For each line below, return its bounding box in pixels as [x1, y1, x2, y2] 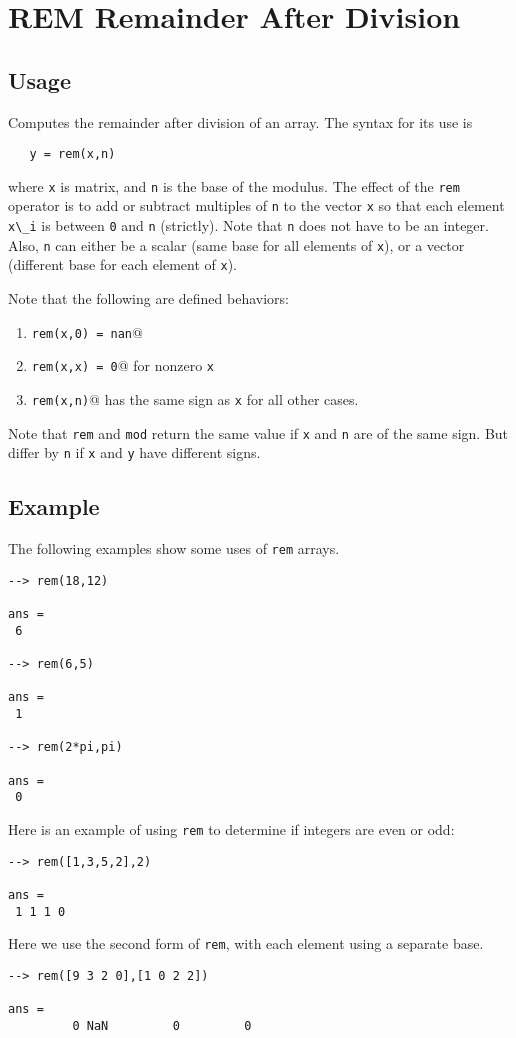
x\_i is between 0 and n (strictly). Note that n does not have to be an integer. [8, 215, 489, 236]
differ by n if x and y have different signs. [8, 442, 261, 463]
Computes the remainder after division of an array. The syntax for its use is [8, 111, 473, 132]
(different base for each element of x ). [8, 254, 237, 275]
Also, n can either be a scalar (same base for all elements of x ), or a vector [8, 234, 465, 255]
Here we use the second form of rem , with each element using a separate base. [8, 933, 484, 954]
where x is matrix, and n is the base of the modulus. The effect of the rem [8, 175, 460, 196]
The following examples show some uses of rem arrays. [8, 538, 340, 559]
